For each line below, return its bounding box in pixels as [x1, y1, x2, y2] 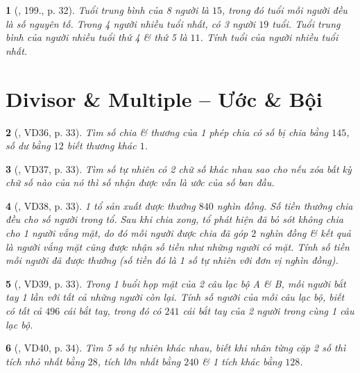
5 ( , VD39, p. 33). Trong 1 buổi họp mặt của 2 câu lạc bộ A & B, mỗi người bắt [6, 276, 346, 290]
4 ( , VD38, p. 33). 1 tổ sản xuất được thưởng [6, 198, 196, 213]
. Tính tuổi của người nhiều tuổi [200, 30, 338, 44]
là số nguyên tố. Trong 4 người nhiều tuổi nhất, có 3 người [6, 16, 256, 31]
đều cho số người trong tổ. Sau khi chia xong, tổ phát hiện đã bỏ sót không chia [6, 212, 343, 226]
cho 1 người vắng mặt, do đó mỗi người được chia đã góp [6, 226, 248, 240]
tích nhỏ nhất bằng [6, 354, 85, 368]
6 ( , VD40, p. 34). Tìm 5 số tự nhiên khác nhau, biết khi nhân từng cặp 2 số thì [6, 340, 346, 355]
